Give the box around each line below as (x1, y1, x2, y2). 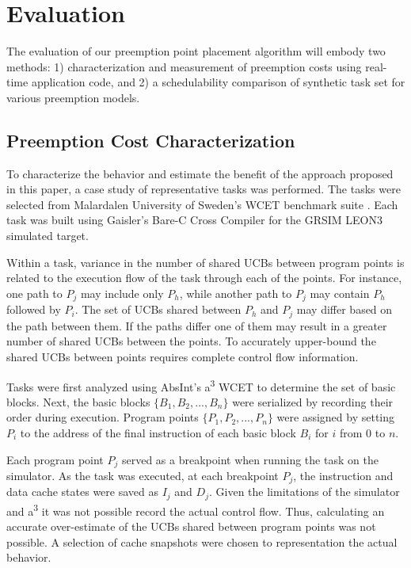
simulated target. (6, 227, 89, 244)
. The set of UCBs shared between (74, 301, 242, 318)
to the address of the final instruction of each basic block (20, 424, 296, 440)
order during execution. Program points (6, 409, 199, 425)
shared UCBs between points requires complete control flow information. (6, 348, 359, 364)
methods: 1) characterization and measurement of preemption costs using (6, 58, 362, 74)
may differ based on (296, 301, 393, 318)
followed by (6, 301, 61, 318)
